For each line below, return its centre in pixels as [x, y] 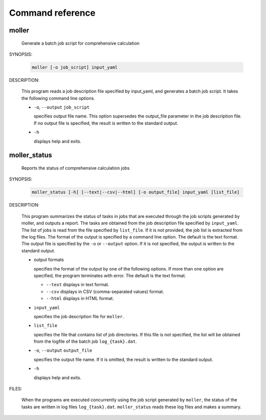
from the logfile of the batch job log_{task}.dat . [85, 341]
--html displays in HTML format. [80, 299]
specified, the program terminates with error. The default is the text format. [110, 275]
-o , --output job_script [62, 107]
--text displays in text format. [78, 285]
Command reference [52, 13]
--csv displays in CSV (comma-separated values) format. [105, 291]
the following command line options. [58, 98]
